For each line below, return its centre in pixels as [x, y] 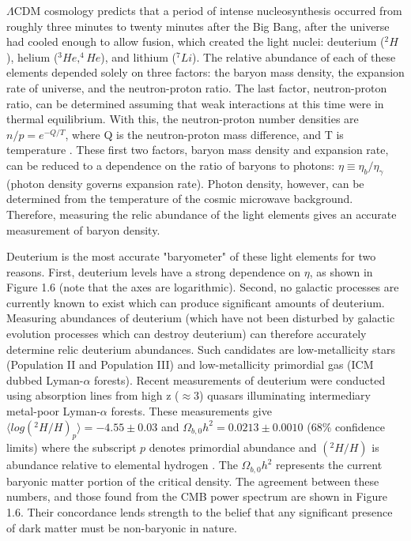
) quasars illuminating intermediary [285, 395]
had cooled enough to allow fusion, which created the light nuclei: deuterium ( [196, 41]
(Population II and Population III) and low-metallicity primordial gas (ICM [190, 364]
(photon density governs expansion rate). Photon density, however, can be [185, 183]
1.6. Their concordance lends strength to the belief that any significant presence [200, 512]
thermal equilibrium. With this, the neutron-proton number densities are [183, 119]
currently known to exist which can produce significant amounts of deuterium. [196, 302]
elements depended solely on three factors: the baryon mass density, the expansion [205, 72]
